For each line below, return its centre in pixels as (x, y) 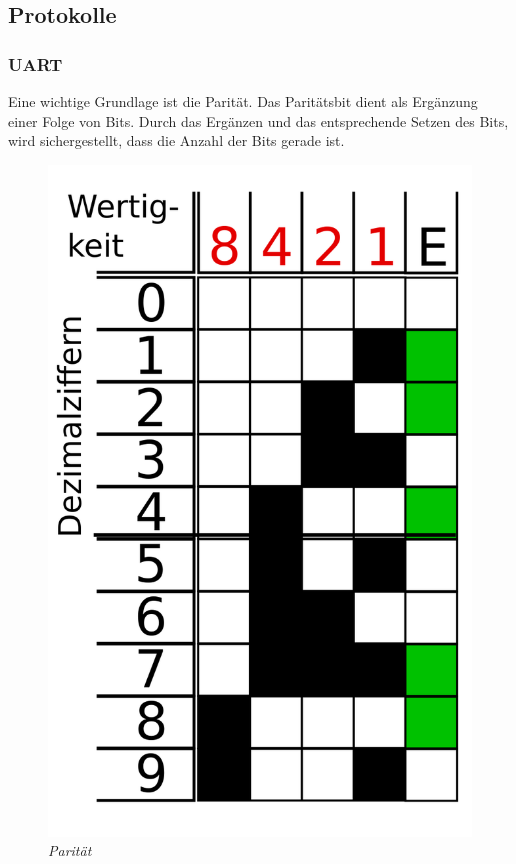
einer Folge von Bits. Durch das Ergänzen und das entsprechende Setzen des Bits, (258, 120)
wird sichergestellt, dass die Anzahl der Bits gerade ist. (176, 140)
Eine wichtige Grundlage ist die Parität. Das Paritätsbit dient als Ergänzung (243, 101)
